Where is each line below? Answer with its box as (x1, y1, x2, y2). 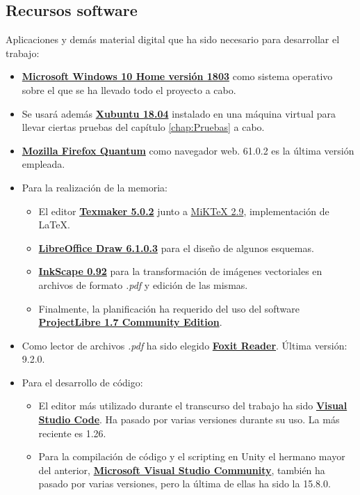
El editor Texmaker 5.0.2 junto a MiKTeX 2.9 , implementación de (38, 203, 329, 218)
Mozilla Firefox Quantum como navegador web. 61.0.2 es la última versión (22, 143, 354, 157)
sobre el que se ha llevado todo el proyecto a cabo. (22, 82, 236, 97)
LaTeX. (38, 217, 70, 232)
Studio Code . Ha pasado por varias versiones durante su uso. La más (38, 412, 340, 427)
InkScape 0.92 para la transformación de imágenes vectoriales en (38, 264, 322, 278)
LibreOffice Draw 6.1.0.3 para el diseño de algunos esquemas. (38, 240, 314, 255)
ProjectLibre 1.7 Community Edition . (38, 315, 222, 329)
